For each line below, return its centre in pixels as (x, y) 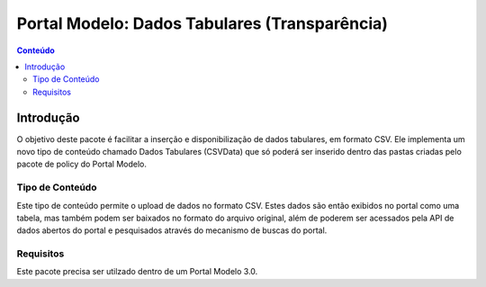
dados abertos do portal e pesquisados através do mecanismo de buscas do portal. (172, 230)
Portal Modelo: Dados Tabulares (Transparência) (202, 23)
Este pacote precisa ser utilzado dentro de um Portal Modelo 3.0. (137, 272)
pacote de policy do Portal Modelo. (82, 164)
